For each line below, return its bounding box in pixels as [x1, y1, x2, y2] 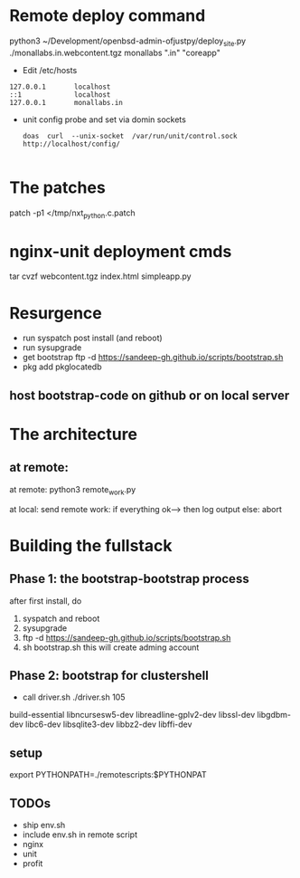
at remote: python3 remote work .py [9, 483, 136, 497]
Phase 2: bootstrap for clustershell [9, 667, 210, 683]
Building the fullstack [9, 535, 173, 556]
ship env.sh [22, 819, 66, 830]
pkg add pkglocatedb [22, 361, 102, 372]
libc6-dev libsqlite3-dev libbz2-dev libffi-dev [25, 719, 192, 730]
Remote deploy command [9, 5, 206, 26]
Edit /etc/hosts [22, 64, 78, 75]
